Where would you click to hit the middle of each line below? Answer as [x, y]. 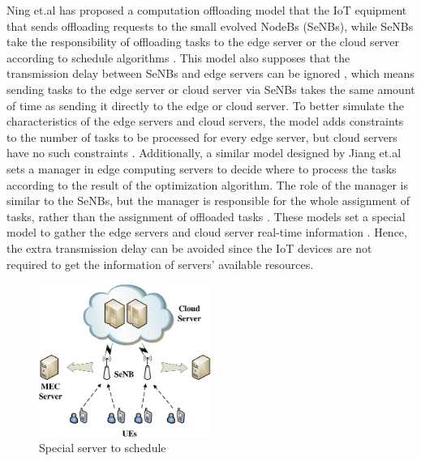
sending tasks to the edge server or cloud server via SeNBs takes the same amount [211, 89]
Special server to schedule [103, 448]
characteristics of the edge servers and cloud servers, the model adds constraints [205, 121]
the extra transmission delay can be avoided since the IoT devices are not [189, 248]
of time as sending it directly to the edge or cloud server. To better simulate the [206, 105]
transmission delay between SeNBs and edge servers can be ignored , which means [210, 73]
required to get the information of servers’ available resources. [160, 264]
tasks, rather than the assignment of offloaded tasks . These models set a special [206, 216]
